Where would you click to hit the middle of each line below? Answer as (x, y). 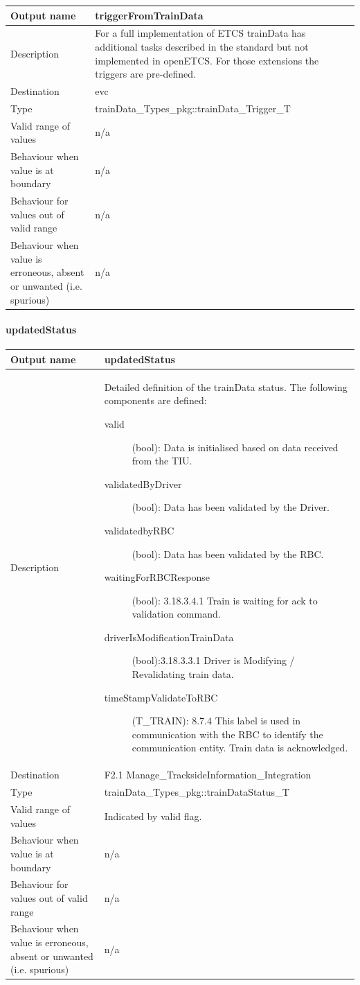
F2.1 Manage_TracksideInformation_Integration (208, 775)
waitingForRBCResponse (157, 577)
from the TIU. (162, 461)
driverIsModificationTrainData (169, 637)
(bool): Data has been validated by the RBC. (228, 553)
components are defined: (155, 400)
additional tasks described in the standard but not (202, 46)
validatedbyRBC (139, 530)
